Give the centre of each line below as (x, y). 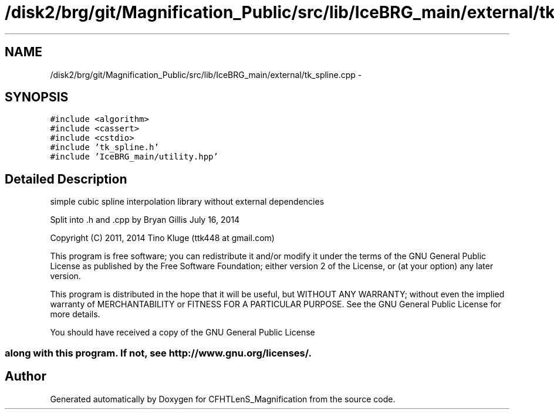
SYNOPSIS (37, 97)
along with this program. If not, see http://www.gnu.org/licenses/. (158, 353)
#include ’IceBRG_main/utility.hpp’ (134, 157)
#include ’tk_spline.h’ (104, 147)
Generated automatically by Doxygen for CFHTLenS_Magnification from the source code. (223, 399)
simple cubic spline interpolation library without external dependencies (187, 202)
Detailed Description (66, 179)
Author (26, 376)
